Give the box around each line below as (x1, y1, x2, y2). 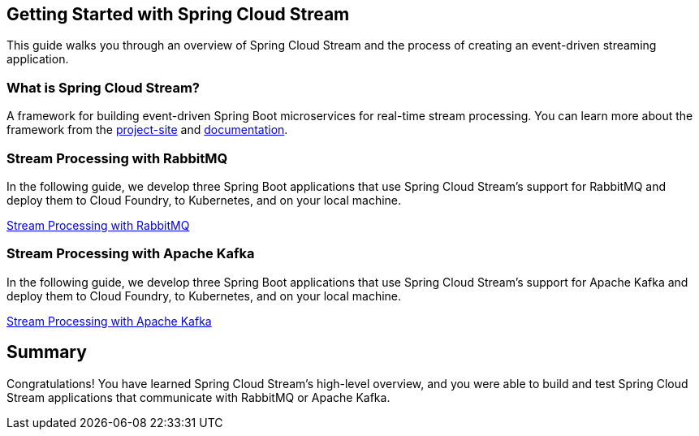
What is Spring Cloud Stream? (6, 79, 200, 96)
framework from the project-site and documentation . (6, 123, 288, 137)
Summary (6, 342, 87, 363)
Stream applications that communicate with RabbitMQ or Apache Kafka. (6, 390, 390, 404)
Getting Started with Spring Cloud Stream (6, 4, 350, 24)
